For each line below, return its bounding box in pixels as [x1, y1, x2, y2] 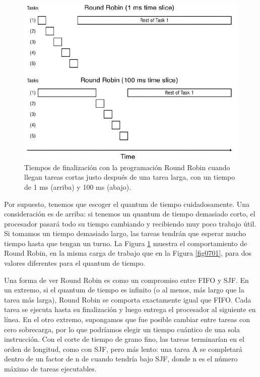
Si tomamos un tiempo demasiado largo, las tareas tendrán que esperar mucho [4, 228, 246, 239]
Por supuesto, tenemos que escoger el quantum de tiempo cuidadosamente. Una [4, 198, 250, 209]
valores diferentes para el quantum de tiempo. [4, 258, 146, 268]
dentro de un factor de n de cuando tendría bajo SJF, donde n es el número [4, 353, 238, 364]
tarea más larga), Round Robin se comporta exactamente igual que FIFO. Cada [4, 294, 251, 305]
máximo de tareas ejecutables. [4, 363, 97, 374]
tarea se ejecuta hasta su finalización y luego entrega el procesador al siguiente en [4, 304, 256, 315]
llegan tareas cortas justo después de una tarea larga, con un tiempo [24, 172, 235, 182]
